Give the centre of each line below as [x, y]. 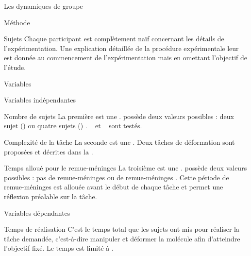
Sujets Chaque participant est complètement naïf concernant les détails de [114, 39]
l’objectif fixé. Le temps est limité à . [59, 248]
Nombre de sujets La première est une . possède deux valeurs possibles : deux [119, 116]
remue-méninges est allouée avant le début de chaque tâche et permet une [114, 187]
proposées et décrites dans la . [49, 151]
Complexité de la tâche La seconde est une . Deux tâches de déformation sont [119, 142]
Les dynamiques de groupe [43, 6]
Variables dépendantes [37, 213]
